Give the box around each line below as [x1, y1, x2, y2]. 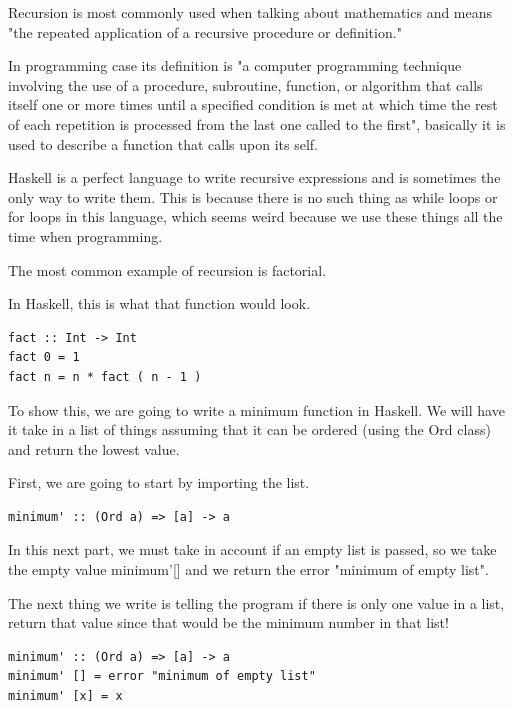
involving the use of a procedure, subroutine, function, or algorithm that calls [8, 74, 483, 95]
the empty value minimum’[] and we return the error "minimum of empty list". [8, 559, 489, 580]
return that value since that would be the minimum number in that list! [8, 612, 449, 633]
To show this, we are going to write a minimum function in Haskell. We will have [8, 399, 505, 420]
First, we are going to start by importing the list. [8, 472, 310, 493]
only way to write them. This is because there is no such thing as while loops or [8, 186, 498, 207]
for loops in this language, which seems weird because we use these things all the [8, 206, 503, 227]
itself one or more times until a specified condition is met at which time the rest [8, 94, 498, 115]
